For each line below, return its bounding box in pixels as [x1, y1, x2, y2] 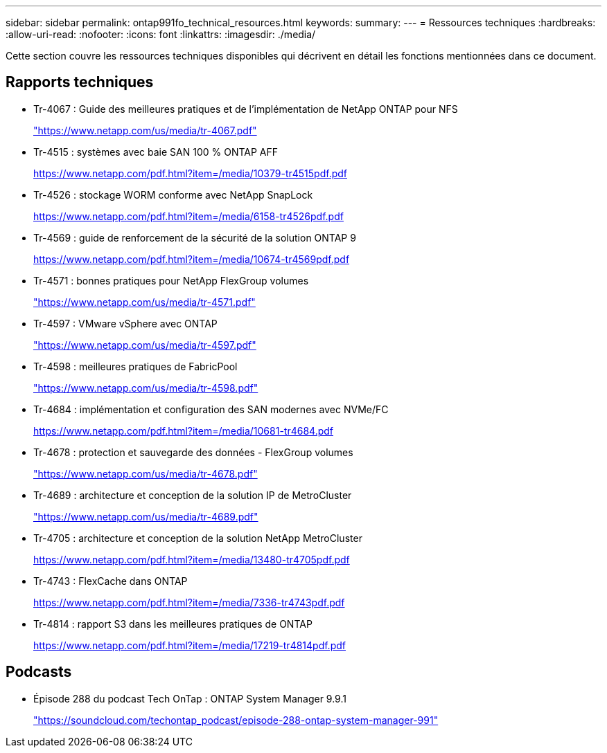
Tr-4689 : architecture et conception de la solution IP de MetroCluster [33, 489, 352, 501]
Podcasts [6, 663, 72, 681]
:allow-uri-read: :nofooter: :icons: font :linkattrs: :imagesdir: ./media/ [6, 28, 316, 40]
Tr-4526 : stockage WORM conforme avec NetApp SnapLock [33, 188, 313, 201]
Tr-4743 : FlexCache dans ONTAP [33, 574, 188, 587]
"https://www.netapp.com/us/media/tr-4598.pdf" [33, 381, 258, 394]
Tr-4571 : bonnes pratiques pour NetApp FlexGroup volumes [33, 274, 309, 287]
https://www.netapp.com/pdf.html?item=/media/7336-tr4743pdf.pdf [33, 596, 345, 608]
